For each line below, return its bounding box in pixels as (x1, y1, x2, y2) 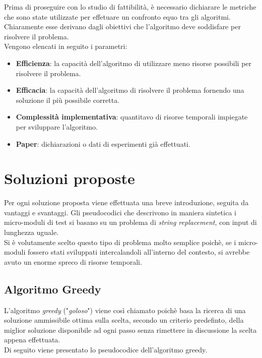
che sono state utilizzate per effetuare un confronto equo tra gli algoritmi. (4, 11, 231, 22)
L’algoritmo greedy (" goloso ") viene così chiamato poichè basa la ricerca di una (4, 305, 246, 315)
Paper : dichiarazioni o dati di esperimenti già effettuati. (16, 138, 190, 149)
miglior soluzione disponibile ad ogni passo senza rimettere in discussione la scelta (4, 324, 257, 335)
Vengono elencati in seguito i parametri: (4, 41, 127, 51)
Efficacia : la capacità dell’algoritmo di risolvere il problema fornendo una (16, 85, 244, 95)
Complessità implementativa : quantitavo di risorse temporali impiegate (16, 111, 248, 122)
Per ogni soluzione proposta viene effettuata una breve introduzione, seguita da (4, 197, 249, 208)
